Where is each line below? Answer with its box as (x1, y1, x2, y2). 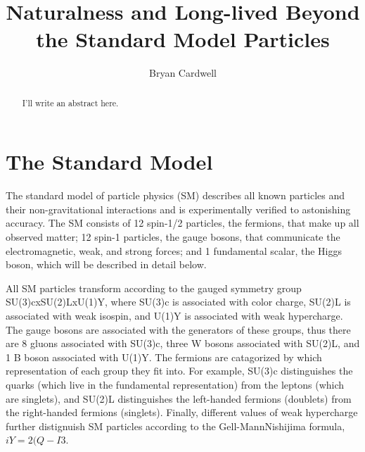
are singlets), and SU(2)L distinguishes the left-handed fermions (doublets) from (6, 391, 352, 406)
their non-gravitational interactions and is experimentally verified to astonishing (6, 201, 351, 216)
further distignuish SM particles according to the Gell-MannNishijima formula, (6, 418, 345, 433)
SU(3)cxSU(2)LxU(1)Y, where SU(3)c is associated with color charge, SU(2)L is (6, 294, 351, 309)
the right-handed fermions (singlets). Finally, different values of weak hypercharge (6, 405, 358, 420)
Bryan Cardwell (149, 65, 217, 80)
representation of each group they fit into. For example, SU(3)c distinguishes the (6, 363, 353, 378)
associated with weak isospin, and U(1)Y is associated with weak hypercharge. (6, 308, 343, 323)
